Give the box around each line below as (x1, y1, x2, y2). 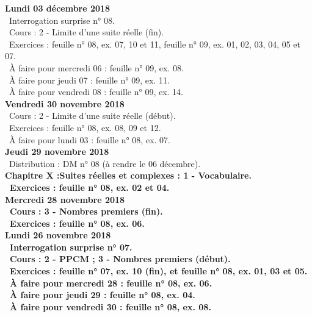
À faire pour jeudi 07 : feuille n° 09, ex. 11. (9, 73, 170, 86)
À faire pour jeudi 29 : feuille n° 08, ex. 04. (10, 288, 195, 301)
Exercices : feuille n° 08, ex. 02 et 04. (10, 180, 170, 193)
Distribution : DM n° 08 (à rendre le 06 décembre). (9, 157, 201, 169)
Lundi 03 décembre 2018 (5, 2, 111, 14)
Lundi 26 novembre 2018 (5, 229, 111, 241)
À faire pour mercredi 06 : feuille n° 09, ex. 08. (9, 61, 184, 74)
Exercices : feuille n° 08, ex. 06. (10, 216, 145, 229)
